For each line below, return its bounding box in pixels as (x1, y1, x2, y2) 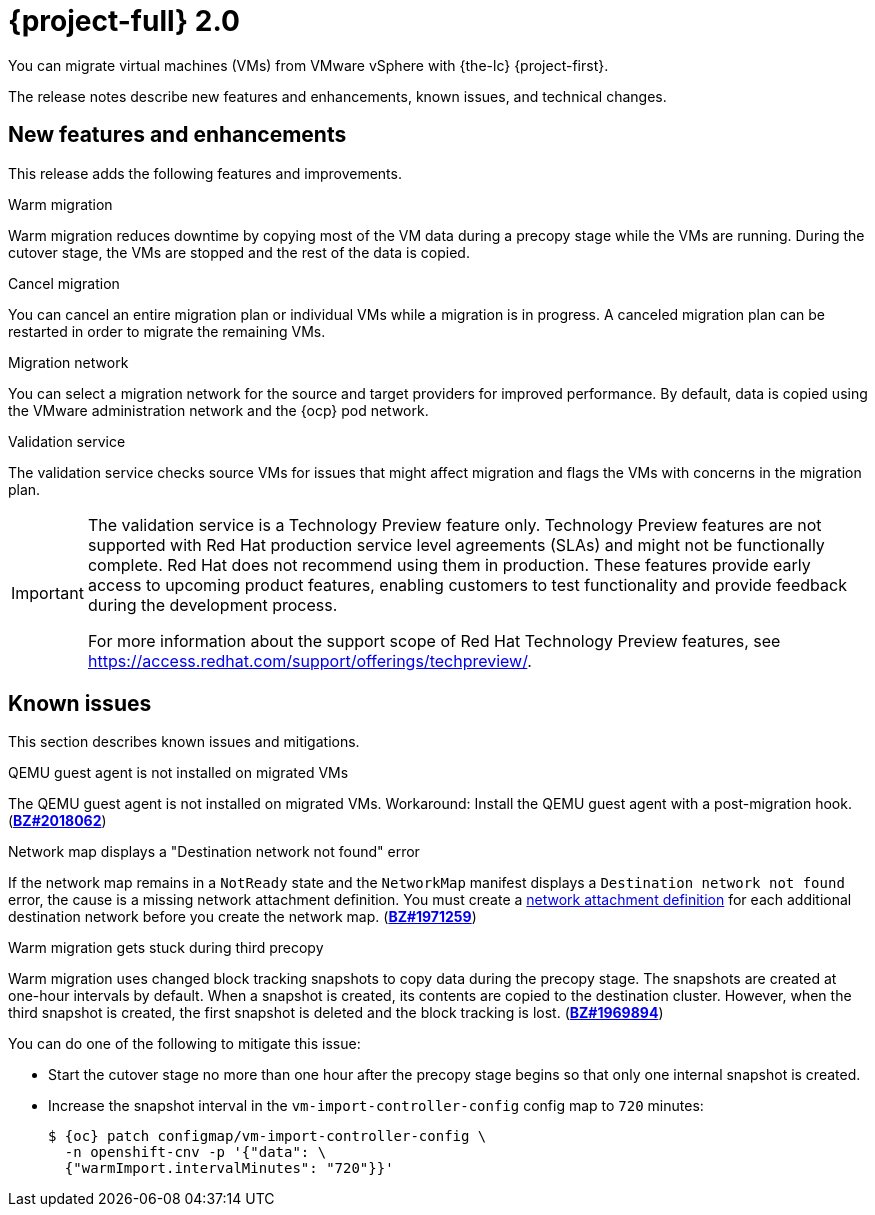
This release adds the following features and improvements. (8, 164, 402, 182)
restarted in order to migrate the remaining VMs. (8, 322, 326, 340)
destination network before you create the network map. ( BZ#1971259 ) (8, 908, 477, 926)
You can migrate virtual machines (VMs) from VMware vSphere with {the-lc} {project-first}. (8, 56, 609, 74)
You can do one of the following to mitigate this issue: (8, 1035, 361, 1053)
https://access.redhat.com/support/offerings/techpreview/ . (87, 650, 532, 671)
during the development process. (87, 594, 338, 615)
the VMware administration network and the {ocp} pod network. (8, 401, 429, 419)
